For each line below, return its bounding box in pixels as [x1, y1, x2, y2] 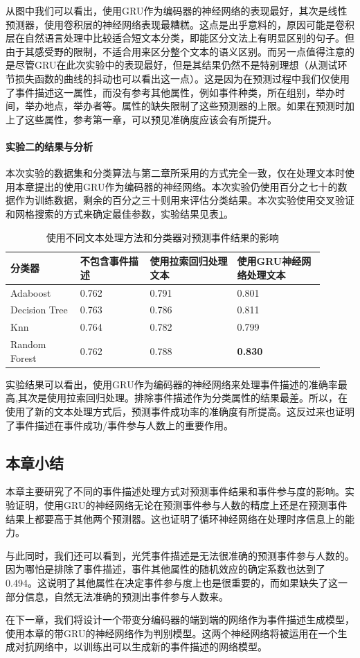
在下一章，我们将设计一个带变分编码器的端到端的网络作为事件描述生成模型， [6, 612, 354, 627]
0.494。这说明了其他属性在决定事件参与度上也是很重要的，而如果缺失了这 [6, 575, 338, 589]
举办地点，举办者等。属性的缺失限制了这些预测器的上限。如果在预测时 [24, 98, 345, 113]
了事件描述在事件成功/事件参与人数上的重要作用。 [6, 417, 233, 432]
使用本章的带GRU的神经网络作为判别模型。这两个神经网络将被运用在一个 [6, 625, 338, 640]
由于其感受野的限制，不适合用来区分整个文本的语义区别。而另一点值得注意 [6, 44, 345, 58]
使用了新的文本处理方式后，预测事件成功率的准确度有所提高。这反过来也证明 [6, 404, 354, 418]
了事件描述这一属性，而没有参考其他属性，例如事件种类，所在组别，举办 [6, 85, 335, 99]
